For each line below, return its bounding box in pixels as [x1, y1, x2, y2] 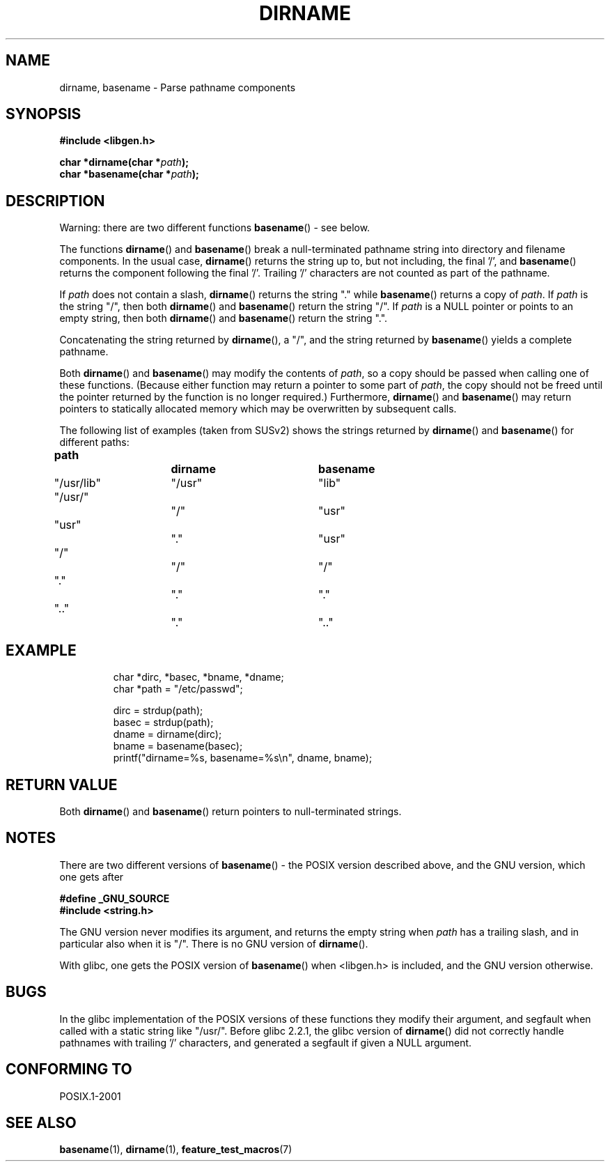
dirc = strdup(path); [113, 704, 203, 717]
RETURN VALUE [6, 775, 118, 794]
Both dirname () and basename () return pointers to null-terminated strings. [59, 805, 402, 817]
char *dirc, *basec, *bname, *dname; [113, 671, 284, 683]
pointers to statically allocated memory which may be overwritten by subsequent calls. [59, 403, 457, 415]
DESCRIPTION [6, 192, 105, 210]
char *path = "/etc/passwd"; [113, 683, 243, 695]
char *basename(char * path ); [59, 168, 199, 180]
